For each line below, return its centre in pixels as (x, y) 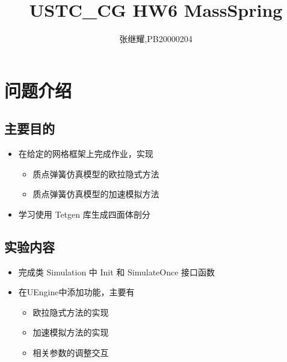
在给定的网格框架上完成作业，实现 (86, 154)
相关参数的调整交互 (71, 353)
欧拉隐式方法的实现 (71, 312)
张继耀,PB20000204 (156, 39)
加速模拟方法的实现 (71, 332)
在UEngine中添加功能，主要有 (76, 292)
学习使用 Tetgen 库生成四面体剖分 (84, 214)
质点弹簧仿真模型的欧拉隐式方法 (96, 173)
